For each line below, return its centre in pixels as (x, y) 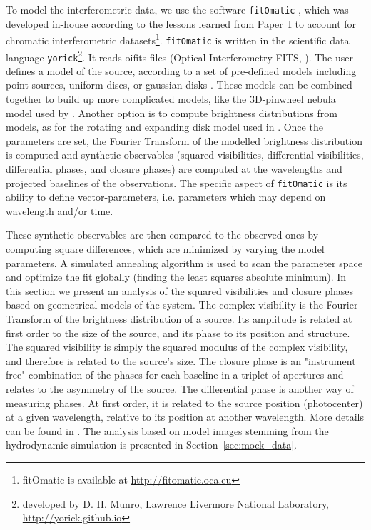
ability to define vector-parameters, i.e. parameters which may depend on (166, 197)
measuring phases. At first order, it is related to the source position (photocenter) (184, 402)
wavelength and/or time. (60, 210)
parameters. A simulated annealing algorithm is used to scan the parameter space (184, 262)
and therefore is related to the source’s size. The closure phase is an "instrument (181, 360)
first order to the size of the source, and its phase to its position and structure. (178, 332)
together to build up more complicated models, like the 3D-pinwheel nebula (171, 99)
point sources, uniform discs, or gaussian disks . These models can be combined (179, 85)
